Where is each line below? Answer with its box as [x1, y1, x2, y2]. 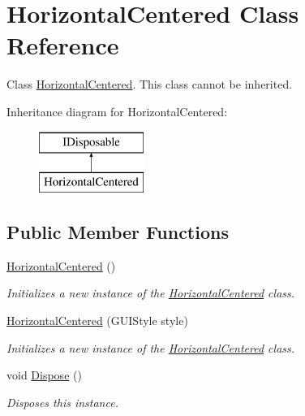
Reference [6, 28, 119, 62]
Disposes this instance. [6, 393, 118, 410]
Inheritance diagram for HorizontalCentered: [6, 102, 228, 119]
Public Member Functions [6, 219, 229, 245]
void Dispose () [6, 366, 82, 383]
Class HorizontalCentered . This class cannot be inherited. [6, 76, 293, 93]
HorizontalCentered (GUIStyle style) [6, 312, 188, 329]
